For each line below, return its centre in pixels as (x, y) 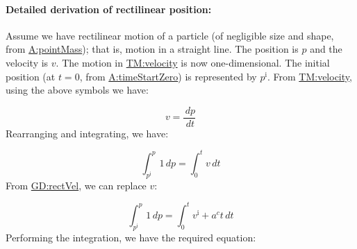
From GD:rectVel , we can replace (76, 185)
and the (326, 49)
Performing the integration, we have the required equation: (131, 237)
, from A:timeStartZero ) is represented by (168, 76)
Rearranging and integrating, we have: (87, 133)
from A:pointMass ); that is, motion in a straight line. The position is (152, 49)
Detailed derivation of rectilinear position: (109, 9)
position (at (31, 76)
